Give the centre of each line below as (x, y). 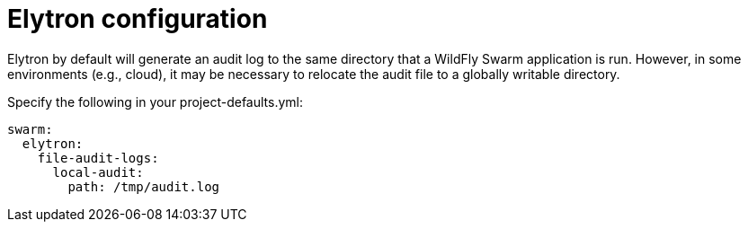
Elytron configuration (138, 19)
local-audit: (98, 172)
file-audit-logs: (98, 158)
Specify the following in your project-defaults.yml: (156, 101)
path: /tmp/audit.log (144, 186)
